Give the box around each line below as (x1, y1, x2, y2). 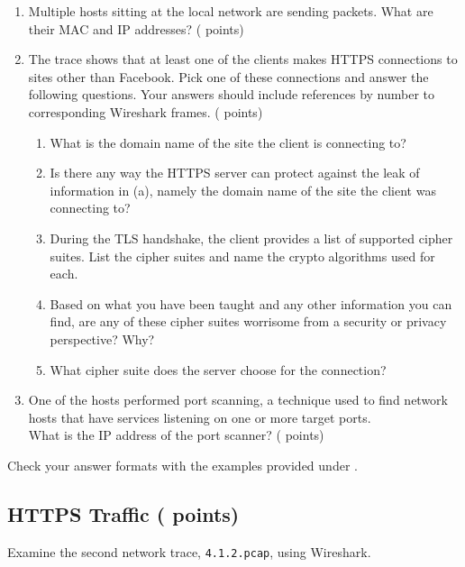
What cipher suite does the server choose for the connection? (50, 360, 387, 379)
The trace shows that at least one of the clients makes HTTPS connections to (28, 50, 458, 69)
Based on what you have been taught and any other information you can (50, 294, 452, 313)
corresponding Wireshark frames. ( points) (28, 102, 263, 121)
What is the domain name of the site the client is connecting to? (50, 133, 406, 151)
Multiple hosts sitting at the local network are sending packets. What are (28, 2, 433, 20)
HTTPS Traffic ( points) (7, 499, 240, 527)
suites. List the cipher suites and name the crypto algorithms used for (50, 246, 435, 265)
